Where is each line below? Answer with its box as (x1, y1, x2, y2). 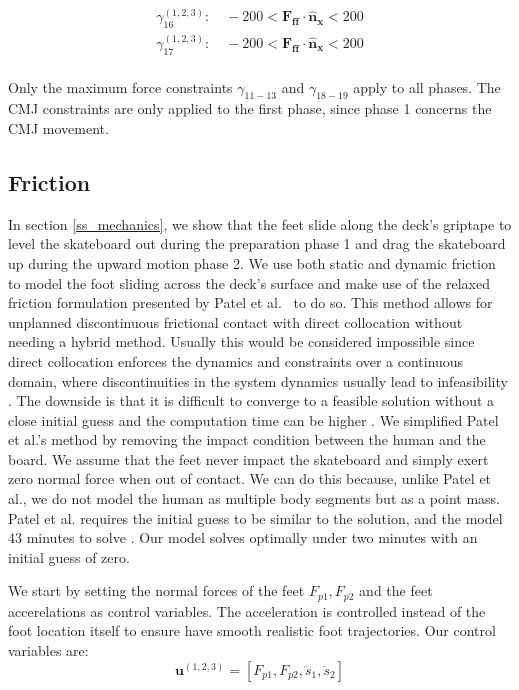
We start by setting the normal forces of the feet (8, 580, 305, 601)
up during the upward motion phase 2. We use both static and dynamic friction (8, 252, 496, 273)
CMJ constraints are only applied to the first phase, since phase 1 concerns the (8, 98, 492, 119)
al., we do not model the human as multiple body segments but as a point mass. (8, 488, 500, 509)
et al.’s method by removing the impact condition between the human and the (8, 429, 486, 450)
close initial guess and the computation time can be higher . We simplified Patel (8, 409, 499, 430)
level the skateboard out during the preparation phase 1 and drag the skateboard (8, 233, 506, 254)
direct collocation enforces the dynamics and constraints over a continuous (8, 350, 464, 371)
